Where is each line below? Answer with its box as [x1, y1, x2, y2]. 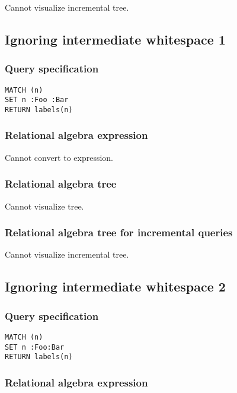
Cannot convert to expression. [5, 151, 114, 163]
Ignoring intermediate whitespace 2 [5, 277, 226, 296]
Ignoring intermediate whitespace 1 [5, 30, 226, 48]
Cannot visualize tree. [5, 199, 84, 212]
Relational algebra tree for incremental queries [5, 225, 233, 240]
